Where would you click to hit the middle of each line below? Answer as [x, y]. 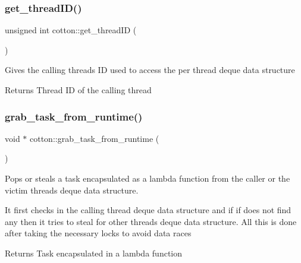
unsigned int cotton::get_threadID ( [71, 30]
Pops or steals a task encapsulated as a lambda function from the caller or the [148, 178]
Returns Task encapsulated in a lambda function [93, 253]
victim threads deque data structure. [72, 190]
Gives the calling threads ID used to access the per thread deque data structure [150, 70]
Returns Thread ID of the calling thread [78, 90]
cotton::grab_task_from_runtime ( [95, 138]
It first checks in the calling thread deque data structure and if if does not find [148, 210]
